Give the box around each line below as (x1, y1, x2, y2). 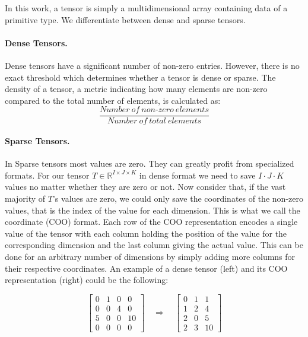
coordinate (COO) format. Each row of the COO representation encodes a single (5, 215, 298, 228)
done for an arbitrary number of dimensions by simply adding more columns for (5, 250, 296, 262)
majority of (5, 192, 46, 204)
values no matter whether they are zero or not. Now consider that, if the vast (5, 180, 286, 193)
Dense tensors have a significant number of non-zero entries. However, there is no (5, 59, 300, 71)
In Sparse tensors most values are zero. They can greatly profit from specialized (5, 157, 294, 170)
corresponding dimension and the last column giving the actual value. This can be (5, 239, 303, 251)
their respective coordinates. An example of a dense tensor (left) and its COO (5, 262, 288, 274)
